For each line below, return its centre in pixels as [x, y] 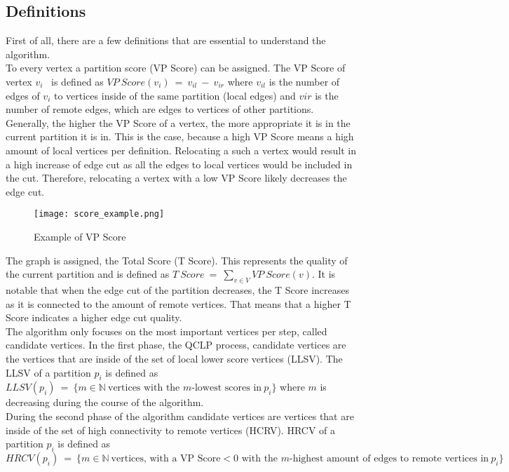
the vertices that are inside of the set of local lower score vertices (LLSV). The [174, 358]
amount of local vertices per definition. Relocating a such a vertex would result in [181, 150]
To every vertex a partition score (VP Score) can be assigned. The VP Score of [176, 68]
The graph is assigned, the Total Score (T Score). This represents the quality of [177, 260]
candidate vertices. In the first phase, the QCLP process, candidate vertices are [176, 345]
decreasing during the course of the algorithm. [105, 402]
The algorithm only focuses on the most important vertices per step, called [167, 331]
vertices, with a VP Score [166, 458]
